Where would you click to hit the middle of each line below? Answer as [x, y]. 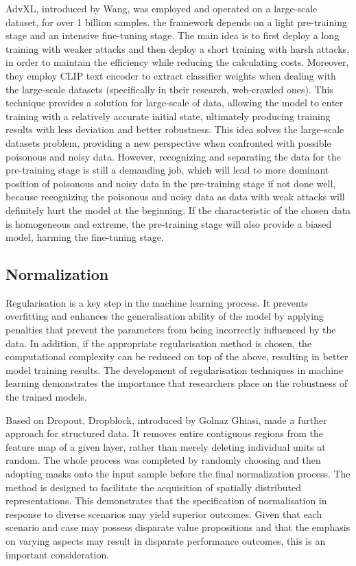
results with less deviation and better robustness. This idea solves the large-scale [175, 129]
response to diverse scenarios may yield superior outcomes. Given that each [164, 514]
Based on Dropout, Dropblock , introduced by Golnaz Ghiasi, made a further [166, 420]
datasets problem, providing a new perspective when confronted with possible [168, 142]
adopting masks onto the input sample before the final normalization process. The [178, 474]
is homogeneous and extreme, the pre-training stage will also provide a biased [169, 223]
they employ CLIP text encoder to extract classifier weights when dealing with [171, 75]
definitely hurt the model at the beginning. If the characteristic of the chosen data [178, 210]
